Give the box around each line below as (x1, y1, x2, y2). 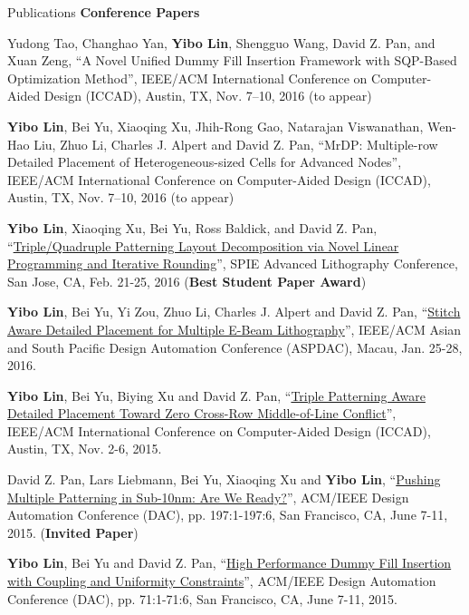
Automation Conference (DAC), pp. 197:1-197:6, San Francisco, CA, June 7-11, (7, 505, 448, 524)
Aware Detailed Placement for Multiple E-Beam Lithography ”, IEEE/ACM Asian (7, 319, 462, 338)
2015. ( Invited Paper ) (7, 522, 139, 542)
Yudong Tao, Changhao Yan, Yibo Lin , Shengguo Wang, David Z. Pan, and (7, 33, 435, 52)
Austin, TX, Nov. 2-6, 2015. (7, 439, 162, 458)
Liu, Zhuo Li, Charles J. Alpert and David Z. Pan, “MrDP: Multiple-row (33, 134, 438, 153)
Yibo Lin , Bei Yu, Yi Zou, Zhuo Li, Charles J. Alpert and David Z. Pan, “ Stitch (7, 302, 461, 321)
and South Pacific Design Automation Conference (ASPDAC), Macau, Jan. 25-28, (7, 337, 463, 356)
